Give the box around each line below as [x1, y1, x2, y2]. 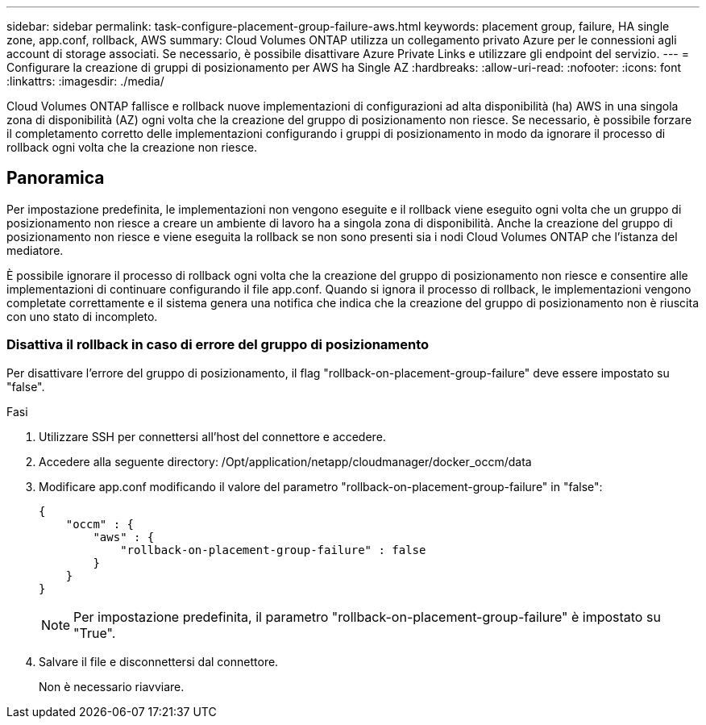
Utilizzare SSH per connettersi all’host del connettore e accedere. [39, 429, 386, 444]
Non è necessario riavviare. [39, 679, 185, 694]
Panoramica [6, 168, 105, 189]
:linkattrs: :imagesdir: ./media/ [6, 74, 164, 88]
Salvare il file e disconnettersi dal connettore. [39, 654, 279, 669]
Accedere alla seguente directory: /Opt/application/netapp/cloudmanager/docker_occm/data [39, 454, 532, 469]
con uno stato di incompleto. [6, 309, 158, 323]
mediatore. [6, 243, 64, 257]
